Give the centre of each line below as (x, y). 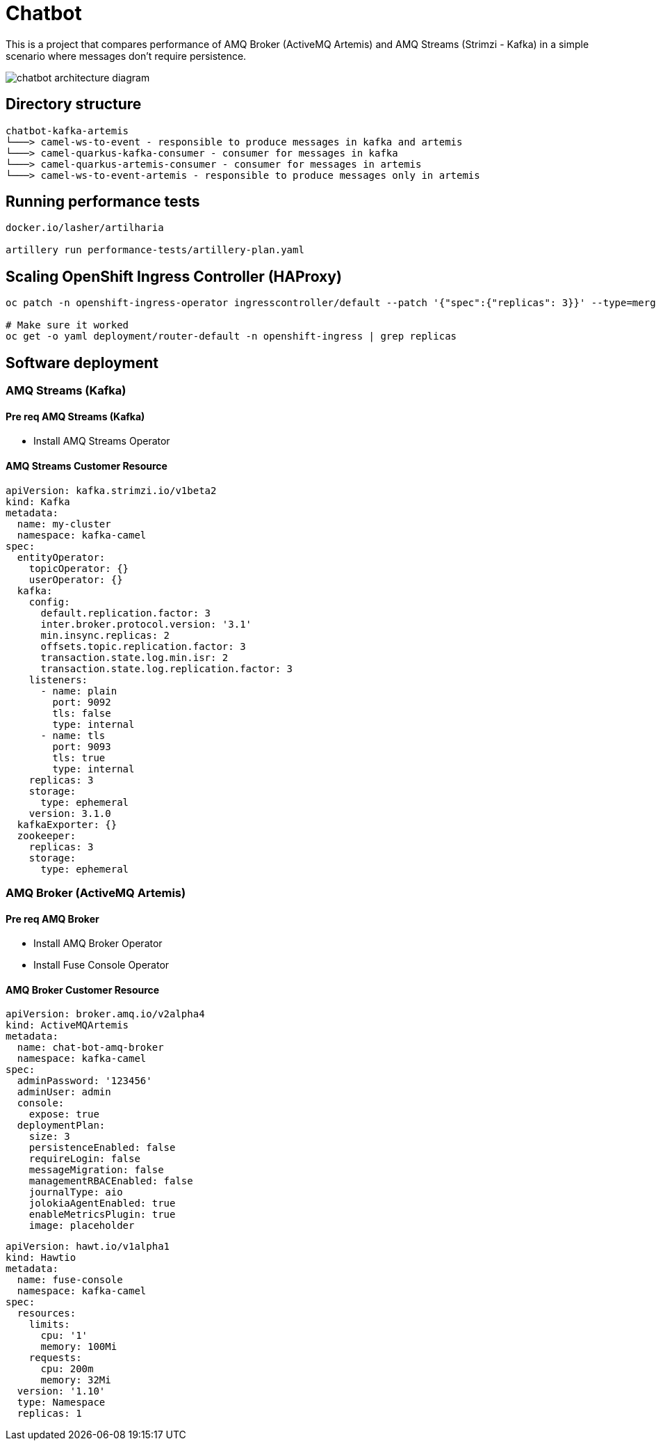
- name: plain (79, 691)
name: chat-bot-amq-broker (90, 1048)
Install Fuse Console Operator (101, 965)
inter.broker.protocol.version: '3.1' (146, 624)
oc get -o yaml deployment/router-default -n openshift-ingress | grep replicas (231, 336)
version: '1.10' (61, 1391)
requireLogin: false (84, 1159)
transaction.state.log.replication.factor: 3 (167, 668)
